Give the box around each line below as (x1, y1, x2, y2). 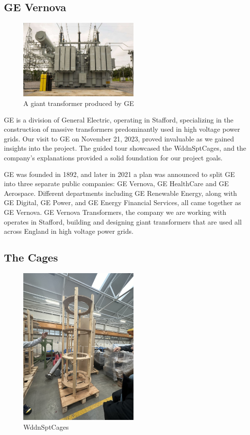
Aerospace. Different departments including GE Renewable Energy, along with (4, 188, 237, 198)
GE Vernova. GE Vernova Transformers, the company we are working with (4, 207, 226, 217)
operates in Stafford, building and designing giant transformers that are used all (4, 216, 242, 226)
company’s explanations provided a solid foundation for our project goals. (4, 152, 223, 162)
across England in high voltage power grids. (4, 226, 133, 236)
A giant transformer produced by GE (23, 98, 134, 108)
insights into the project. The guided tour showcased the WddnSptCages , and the (4, 143, 247, 153)
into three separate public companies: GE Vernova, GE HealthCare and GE (4, 178, 229, 189)
